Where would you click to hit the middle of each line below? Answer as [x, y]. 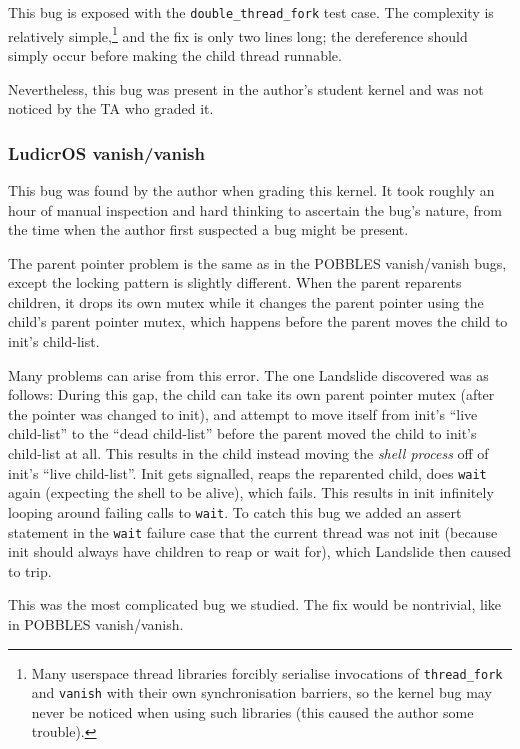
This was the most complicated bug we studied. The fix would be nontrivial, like [255, 604]
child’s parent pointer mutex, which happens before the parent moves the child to [258, 321]
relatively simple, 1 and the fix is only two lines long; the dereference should [238, 34]
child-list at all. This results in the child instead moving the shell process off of [248, 453]
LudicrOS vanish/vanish [106, 152]
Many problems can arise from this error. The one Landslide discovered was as [248, 374]
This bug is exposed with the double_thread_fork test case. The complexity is [251, 12]
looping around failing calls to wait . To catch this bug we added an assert [235, 511]
